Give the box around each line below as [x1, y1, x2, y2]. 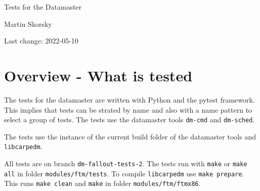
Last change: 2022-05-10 [4, 35, 78, 46]
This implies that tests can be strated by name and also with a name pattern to [4, 104, 252, 115]
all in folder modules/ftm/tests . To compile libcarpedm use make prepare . [4, 168, 244, 178]
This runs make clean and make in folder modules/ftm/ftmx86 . [4, 178, 201, 188]
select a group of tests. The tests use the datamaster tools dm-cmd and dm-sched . [4, 114, 255, 125]
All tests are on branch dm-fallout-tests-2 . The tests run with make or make [4, 158, 247, 168]
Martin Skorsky [4, 18, 52, 29]
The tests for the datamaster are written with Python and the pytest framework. [4, 94, 255, 105]
